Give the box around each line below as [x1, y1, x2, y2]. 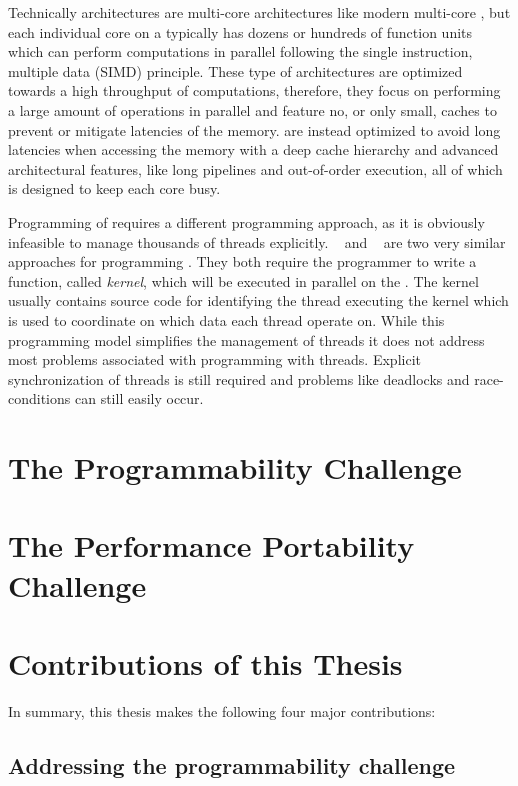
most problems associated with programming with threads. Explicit [8, 349, 421, 370]
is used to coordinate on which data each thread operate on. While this [8, 309, 445, 330]
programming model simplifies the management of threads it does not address [8, 329, 485, 350]
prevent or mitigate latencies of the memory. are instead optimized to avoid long [8, 119, 501, 140]
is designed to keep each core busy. [8, 178, 221, 199]
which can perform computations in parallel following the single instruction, [8, 41, 473, 62]
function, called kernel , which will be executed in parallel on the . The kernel [8, 270, 479, 291]
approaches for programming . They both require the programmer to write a [8, 251, 477, 272]
